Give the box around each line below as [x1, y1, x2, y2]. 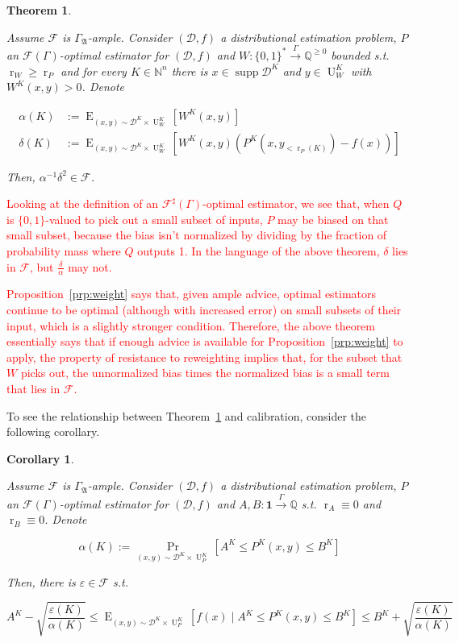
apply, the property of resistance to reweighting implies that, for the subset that [6, 348, 403, 365]
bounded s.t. [331, 46, 390, 63]
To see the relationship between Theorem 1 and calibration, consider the [6, 407, 367, 424]
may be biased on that [277, 210, 389, 227]
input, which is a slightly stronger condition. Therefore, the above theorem [6, 317, 376, 334]
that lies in [6, 380, 61, 396]
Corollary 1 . [6, 450, 74, 467]
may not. [68, 258, 112, 275]
